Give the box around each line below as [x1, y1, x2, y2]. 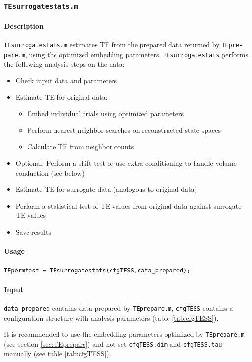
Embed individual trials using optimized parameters [27, 108, 184, 119]
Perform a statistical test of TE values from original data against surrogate [15, 200, 242, 211]
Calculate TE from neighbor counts [27, 141, 134, 151]
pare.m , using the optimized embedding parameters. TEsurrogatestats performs [4, 49, 249, 59]
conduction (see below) [15, 167, 84, 178]
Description [4, 21, 44, 30]
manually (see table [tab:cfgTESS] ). [4, 348, 111, 359]
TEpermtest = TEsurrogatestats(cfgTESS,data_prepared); [4, 267, 191, 274]
